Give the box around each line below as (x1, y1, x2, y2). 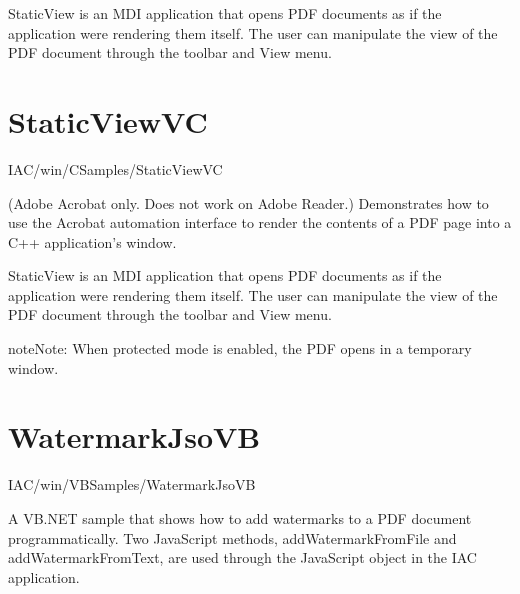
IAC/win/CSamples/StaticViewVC (8, 158, 223, 179)
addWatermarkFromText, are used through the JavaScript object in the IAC (8, 547, 477, 568)
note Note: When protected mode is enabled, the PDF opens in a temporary (8, 338, 472, 359)
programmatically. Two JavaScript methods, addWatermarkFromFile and (8, 527, 457, 548)
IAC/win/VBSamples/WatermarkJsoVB (8, 474, 256, 495)
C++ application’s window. (8, 231, 177, 252)
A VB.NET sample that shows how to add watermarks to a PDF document (8, 507, 472, 528)
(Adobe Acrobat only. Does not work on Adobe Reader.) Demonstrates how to (8, 192, 489, 213)
